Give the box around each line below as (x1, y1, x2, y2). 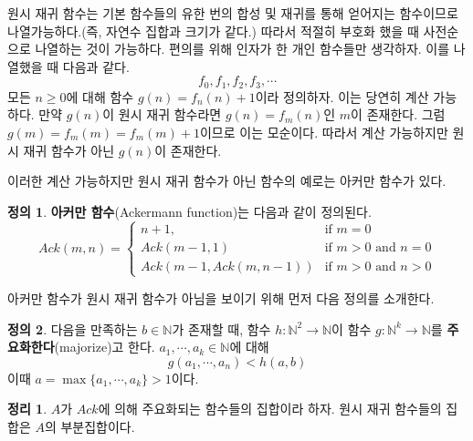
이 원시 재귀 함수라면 (102, 105, 222, 124)
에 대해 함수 (66, 87, 134, 106)
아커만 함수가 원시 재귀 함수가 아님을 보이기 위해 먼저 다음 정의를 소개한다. (7, 288, 435, 307)
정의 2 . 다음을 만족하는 (7, 319, 138, 338)
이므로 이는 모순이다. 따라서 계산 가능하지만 (199, 123, 448, 142)
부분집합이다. (60, 416, 135, 436)
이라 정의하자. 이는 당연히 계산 (255, 87, 429, 106)
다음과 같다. (62, 56, 130, 76)
